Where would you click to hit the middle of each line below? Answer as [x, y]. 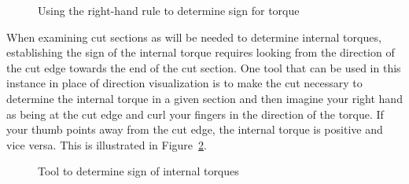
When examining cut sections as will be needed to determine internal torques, [194, 37]
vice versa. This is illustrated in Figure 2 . [107, 144]
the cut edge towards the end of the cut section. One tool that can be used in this [204, 67]
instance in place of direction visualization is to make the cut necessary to [184, 83]
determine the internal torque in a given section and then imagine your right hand [204, 98]
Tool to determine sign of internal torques [138, 171]
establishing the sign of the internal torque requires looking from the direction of [201, 52]
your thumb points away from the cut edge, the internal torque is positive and [195, 129]
